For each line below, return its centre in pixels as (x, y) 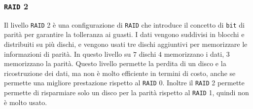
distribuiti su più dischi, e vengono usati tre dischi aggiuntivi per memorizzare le (126, 44)
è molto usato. (26, 102)
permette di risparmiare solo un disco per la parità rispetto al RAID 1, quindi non (126, 92)
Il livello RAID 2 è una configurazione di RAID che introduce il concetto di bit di (124, 24)
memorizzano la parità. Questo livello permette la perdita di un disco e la (115, 63)
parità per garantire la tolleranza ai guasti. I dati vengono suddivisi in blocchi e (124, 34)
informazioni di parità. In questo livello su (68, 54)
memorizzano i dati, (194, 54)
